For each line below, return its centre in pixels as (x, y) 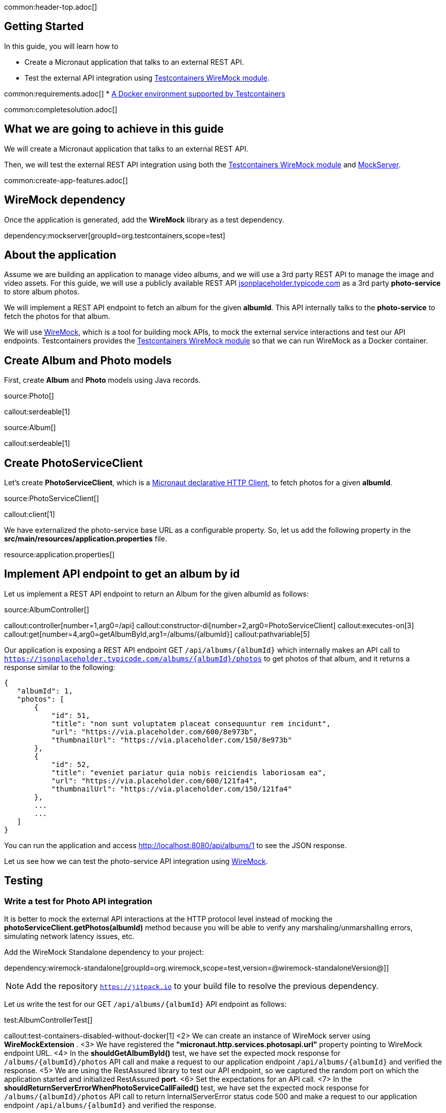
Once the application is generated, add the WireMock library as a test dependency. (144, 219)
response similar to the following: (60, 667)
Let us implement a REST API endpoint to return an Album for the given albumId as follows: (156, 593)
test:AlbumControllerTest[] (48, 1020)
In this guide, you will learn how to (61, 46)
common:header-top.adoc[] (51, 7)
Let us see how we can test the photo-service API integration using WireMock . (136, 861)
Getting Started (44, 27)
